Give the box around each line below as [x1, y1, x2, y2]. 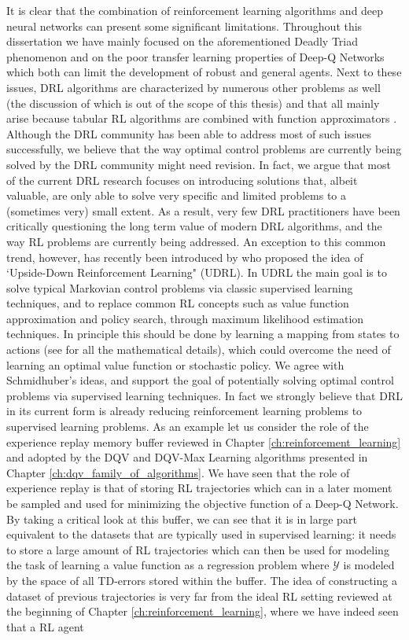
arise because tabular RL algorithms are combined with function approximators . [6, 110, 397, 127]
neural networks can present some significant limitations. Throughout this [6, 17, 363, 34]
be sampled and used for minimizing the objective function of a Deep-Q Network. [6, 495, 399, 511]
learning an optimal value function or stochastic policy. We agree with [6, 356, 345, 373]
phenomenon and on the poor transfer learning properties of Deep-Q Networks [6, 48, 385, 64]
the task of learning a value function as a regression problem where [6, 557, 330, 573]
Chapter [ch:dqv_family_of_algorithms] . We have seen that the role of [6, 464, 350, 480]
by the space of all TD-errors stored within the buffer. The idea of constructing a [6, 572, 397, 588]
